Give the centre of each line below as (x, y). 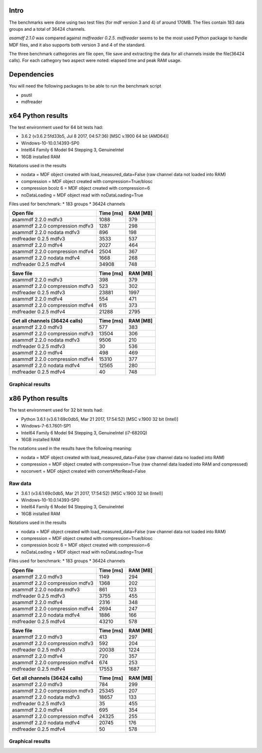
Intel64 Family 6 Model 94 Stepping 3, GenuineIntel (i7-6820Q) (84, 432)
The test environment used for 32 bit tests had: (56, 410)
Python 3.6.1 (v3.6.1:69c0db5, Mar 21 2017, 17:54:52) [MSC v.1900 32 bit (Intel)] (100, 419)
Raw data (20, 484)
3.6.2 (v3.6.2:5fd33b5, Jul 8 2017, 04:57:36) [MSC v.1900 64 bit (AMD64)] (95, 136)
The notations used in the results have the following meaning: (70, 448)
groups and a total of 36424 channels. (47, 29)
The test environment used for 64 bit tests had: (56, 127)
